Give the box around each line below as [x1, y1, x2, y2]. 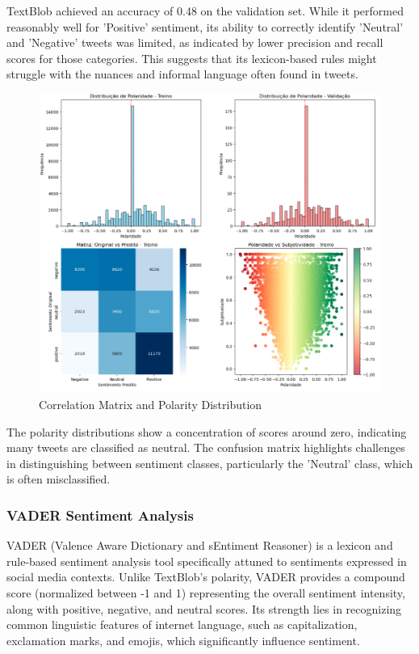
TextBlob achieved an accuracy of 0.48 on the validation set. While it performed [6, 2, 404, 19]
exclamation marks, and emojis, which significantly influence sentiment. [6, 631, 360, 648]
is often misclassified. [6, 470, 111, 487]
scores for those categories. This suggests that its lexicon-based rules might [6, 49, 377, 66]
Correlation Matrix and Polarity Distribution [39, 396, 262, 412]
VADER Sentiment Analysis [6, 504, 194, 525]
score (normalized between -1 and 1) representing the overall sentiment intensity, [6, 584, 405, 601]
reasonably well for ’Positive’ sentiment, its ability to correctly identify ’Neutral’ [6, 18, 404, 35]
